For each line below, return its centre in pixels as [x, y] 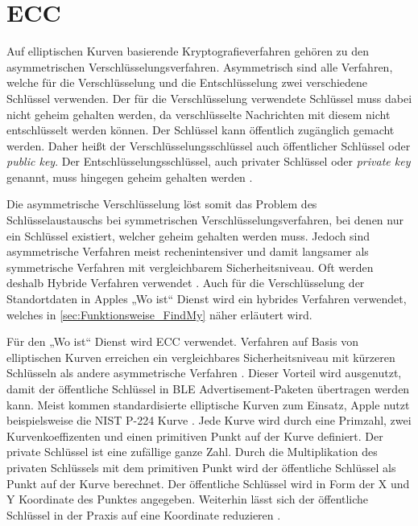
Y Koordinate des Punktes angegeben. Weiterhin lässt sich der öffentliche [188, 499]
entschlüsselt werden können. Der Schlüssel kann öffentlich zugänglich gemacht [201, 130]
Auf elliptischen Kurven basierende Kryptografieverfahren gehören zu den [188, 51]
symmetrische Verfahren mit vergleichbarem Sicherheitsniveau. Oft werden [190, 267]
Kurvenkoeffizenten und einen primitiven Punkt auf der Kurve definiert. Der [195, 436]
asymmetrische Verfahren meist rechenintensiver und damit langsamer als [188, 251]
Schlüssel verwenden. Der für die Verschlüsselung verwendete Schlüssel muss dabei [209, 98]
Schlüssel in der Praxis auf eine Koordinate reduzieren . [144, 514]
